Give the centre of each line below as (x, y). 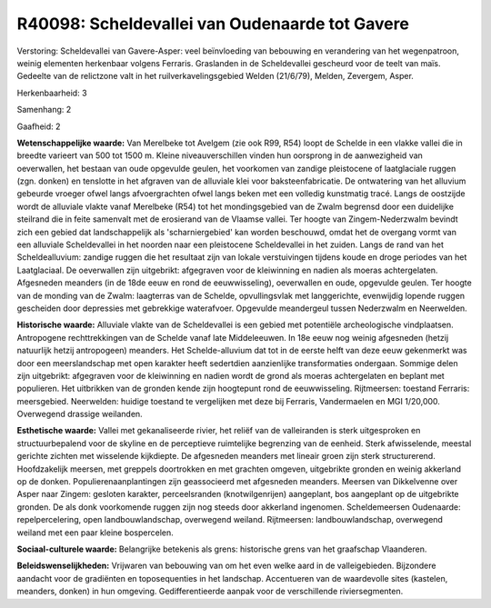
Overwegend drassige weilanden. (80, 414)
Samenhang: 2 (44, 110)
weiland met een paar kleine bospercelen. (95, 533)
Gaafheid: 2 (39, 126)
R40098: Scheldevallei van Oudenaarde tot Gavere (213, 24)
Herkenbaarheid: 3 (52, 93)
